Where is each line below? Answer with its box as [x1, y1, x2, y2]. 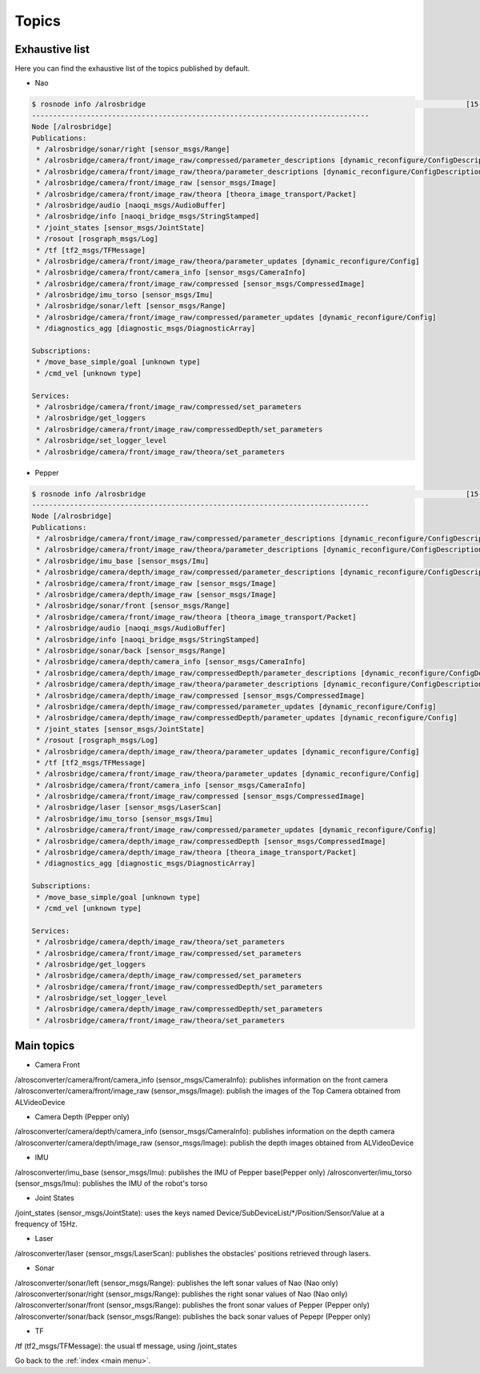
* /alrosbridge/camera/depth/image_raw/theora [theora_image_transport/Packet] [36, 848, 357, 857]
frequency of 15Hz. [14, 1219, 78, 1229]
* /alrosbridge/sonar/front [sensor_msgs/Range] [36, 601, 230, 610]
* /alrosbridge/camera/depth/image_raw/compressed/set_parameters [36, 971, 302, 980]
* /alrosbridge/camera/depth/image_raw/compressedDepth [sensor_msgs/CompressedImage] [36, 837, 386, 846]
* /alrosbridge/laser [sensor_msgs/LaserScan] [36, 803, 222, 812]
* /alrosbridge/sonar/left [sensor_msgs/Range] [36, 301, 226, 311]
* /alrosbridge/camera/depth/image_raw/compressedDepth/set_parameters [36, 1005, 323, 1014]
